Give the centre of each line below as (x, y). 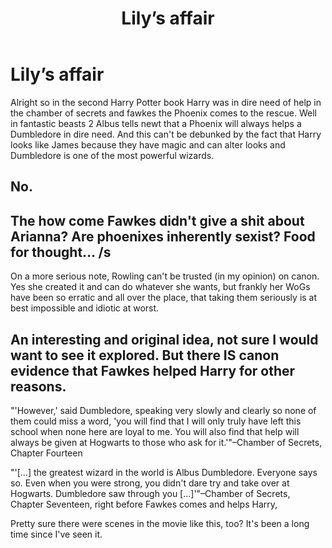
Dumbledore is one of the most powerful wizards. (112, 155)
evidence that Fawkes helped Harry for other (153, 370)
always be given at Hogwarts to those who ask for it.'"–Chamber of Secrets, (166, 442)
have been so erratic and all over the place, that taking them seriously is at (164, 298)
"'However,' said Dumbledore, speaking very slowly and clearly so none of (163, 410)
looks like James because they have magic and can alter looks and (148, 144)
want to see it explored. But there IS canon (145, 355)
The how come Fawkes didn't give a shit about (157, 220)
